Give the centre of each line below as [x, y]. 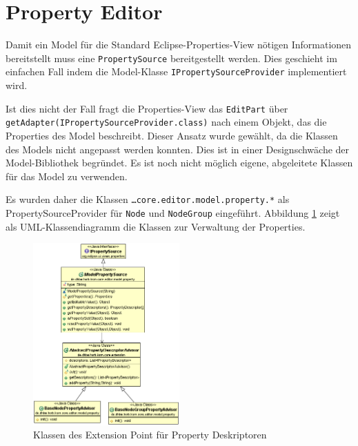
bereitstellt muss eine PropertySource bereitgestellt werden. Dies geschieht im [171, 58]
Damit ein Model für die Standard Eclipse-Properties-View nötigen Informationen [179, 45]
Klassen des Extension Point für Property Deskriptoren [150, 435]
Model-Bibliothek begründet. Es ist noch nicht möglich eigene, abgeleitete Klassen [179, 163]
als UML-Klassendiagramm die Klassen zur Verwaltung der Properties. [156, 226]
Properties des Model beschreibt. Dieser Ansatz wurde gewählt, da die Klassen [172, 135]
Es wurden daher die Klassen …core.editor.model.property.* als [148, 199]
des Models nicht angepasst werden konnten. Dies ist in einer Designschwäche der [178, 149]
